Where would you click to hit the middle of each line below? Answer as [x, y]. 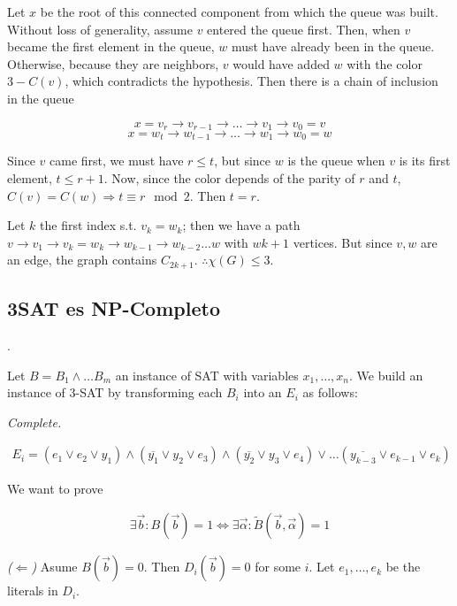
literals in [33, 591]
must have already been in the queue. [333, 46]
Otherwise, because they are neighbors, [113, 63]
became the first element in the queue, [111, 46]
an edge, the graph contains [82, 260]
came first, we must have [117, 161]
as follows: [330, 392]
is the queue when [336, 161]
